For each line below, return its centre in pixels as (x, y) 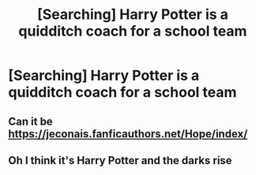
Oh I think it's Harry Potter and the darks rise (120, 160)
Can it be (30, 121)
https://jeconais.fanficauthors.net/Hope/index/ (128, 134)
